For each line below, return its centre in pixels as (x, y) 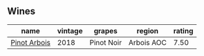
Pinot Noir (106, 42)
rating (183, 30)
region (148, 30)
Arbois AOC (148, 42)
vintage (70, 30)
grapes (105, 30)
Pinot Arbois (30, 42)
